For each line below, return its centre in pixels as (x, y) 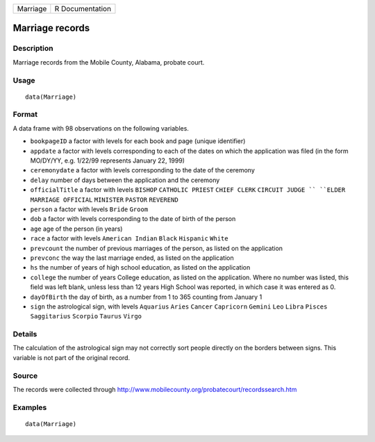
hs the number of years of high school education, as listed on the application (140, 268)
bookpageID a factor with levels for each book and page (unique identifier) (138, 141)
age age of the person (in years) (76, 229)
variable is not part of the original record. (72, 357)
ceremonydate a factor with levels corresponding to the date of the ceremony (142, 170)
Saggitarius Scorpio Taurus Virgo (86, 317)
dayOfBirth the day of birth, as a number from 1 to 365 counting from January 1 (146, 297)
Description (33, 49)
